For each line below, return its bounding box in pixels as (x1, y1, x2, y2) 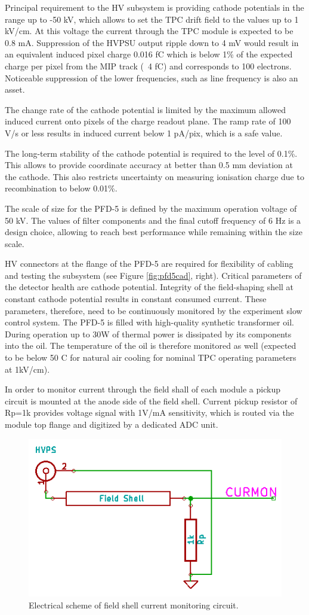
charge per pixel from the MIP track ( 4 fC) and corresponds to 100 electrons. (5, 59, 292, 72)
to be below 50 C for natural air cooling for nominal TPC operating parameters (5, 351, 296, 364)
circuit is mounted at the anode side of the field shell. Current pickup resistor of (5, 394, 298, 407)
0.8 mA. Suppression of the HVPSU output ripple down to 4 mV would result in (5, 36, 299, 48)
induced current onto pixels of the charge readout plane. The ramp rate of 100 (5, 115, 291, 127)
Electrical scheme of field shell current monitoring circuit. (29, 599, 239, 611)
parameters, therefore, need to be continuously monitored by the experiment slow (5, 304, 302, 316)
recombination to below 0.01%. (5, 182, 118, 194)
